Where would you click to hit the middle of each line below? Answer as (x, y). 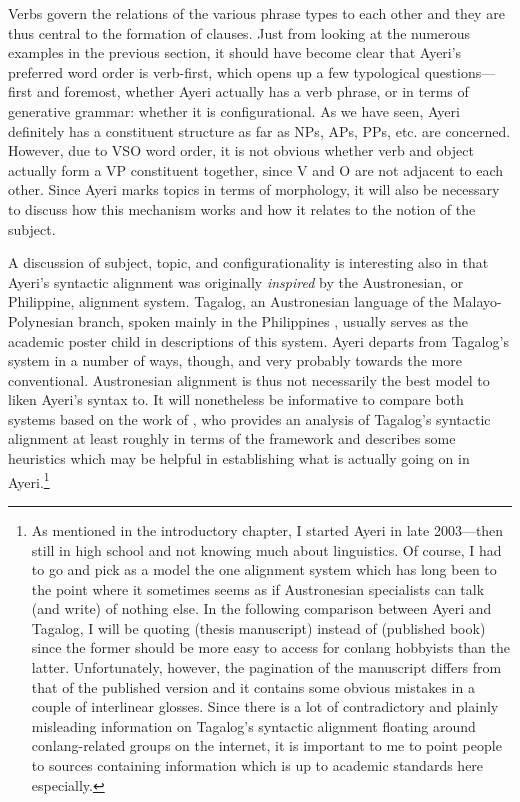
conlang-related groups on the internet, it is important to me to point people (266, 745)
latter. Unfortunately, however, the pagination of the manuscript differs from (266, 667)
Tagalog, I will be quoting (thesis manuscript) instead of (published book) (258, 627)
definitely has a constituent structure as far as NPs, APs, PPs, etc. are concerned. (259, 130)
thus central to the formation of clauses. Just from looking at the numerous (239, 32)
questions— (460, 71)
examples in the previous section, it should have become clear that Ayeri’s (235, 52)
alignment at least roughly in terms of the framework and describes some (232, 438)
